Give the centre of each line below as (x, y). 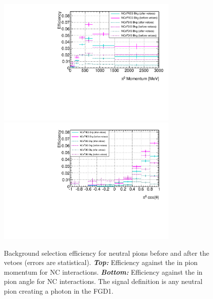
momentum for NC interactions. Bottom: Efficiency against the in (103, 272)
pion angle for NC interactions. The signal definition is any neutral (103, 281)
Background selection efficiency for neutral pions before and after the (106, 253)
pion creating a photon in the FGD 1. (59, 291)
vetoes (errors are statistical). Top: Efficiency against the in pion (101, 262)
